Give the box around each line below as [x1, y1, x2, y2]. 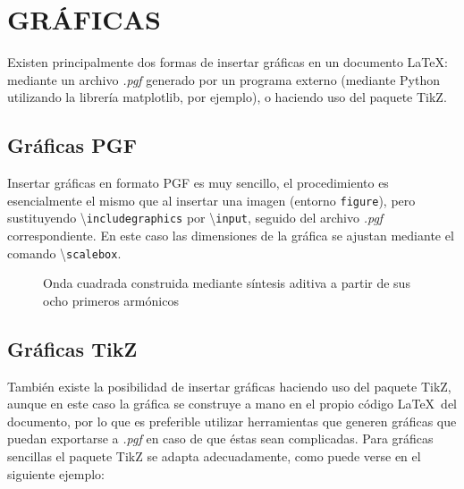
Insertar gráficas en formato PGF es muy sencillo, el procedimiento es [7, 173, 389, 192]
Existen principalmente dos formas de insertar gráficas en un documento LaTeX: [7, 53, 448, 72]
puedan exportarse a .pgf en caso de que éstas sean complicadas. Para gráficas [7, 429, 434, 448]
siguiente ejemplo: [7, 464, 105, 483]
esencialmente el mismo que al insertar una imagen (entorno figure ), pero [7, 190, 416, 209]
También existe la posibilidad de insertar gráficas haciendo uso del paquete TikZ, [7, 376, 451, 395]
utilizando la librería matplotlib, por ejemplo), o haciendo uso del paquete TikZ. [7, 88, 447, 106]
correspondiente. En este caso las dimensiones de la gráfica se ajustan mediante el [7, 226, 454, 245]
